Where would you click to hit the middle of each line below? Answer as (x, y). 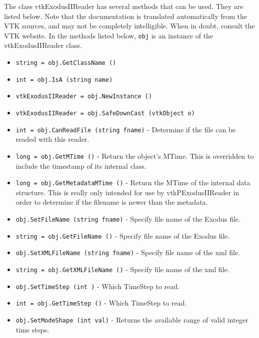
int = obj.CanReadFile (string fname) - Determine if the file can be (126, 129)
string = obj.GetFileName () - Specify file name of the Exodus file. (123, 235)
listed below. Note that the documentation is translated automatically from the (126, 16)
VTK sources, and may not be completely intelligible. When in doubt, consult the (129, 26)
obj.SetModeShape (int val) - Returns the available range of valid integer (132, 319)
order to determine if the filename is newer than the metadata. (112, 202)
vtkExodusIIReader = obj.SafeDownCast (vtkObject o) (105, 113)
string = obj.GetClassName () (66, 63)
